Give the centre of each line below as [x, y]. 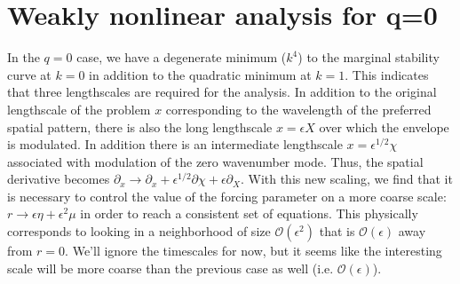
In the [24, 57]
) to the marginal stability [369, 57]
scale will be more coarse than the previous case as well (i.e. [171, 268]
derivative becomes [59, 179]
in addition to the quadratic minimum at [200, 74]
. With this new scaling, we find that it [346, 179]
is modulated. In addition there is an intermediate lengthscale [175, 144]
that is [337, 231]
